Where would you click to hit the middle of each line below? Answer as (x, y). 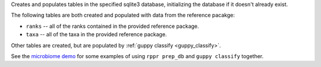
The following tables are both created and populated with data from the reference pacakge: (123, 15)
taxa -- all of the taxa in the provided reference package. (96, 34)
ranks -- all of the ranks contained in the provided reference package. (112, 26)
